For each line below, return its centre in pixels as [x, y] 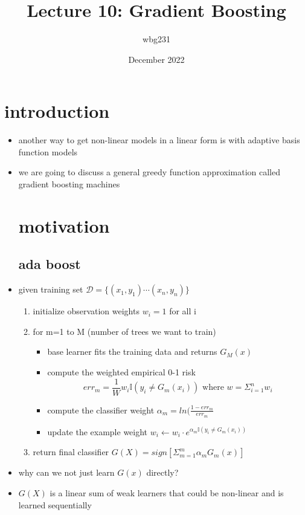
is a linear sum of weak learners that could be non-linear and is [167, 493]
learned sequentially [55, 504]
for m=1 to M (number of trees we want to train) [124, 331]
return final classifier [71, 452]
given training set [51, 289]
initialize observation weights [86, 311]
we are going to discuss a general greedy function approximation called [149, 172]
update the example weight [98, 431]
